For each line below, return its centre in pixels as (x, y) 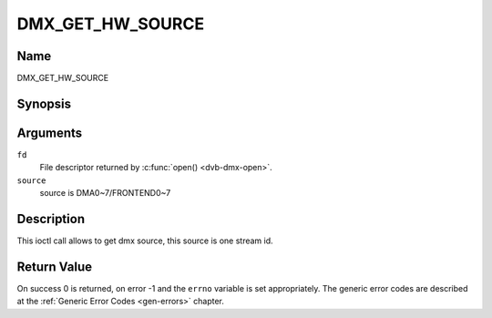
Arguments (50, 133)
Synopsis (44, 103)
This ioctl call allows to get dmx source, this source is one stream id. (145, 241)
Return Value (55, 267)
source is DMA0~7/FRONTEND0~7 (105, 193)
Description (51, 219)
